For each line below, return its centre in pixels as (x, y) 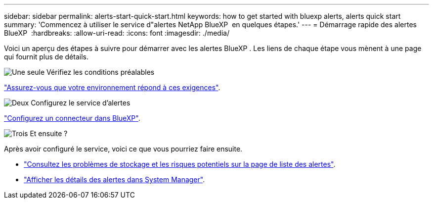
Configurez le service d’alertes (81, 103)
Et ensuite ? (49, 133)
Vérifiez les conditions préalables (101, 72)
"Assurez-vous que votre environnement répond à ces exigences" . (112, 87)
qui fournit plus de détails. (46, 57)
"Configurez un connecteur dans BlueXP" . (72, 118)
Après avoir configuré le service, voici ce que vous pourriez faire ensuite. (123, 149)
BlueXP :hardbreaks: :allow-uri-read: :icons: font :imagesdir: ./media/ (117, 33)
